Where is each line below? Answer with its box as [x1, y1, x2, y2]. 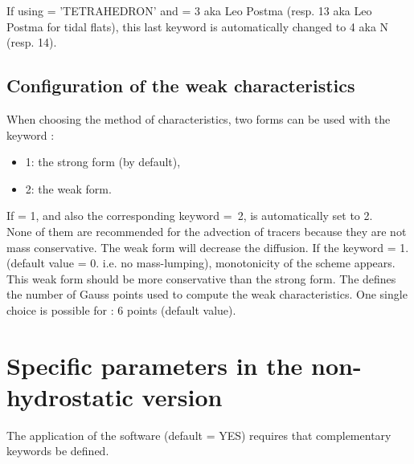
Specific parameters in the [6, 348, 303, 381]
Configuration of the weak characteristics [6, 73, 355, 98]
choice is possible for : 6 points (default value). [6, 301, 236, 318]
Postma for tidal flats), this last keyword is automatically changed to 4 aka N [6, 18, 389, 35]
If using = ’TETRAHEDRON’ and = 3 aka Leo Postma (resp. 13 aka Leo [6, 2, 372, 18]
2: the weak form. [25, 180, 112, 197]
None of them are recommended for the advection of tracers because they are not [6, 222, 407, 239]
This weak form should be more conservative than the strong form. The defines [6, 270, 396, 287]
